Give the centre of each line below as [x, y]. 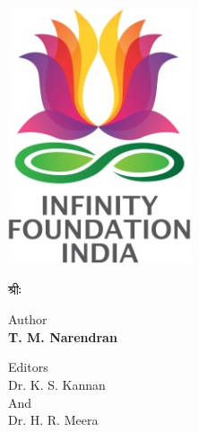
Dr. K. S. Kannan [57, 384]
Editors [28, 367]
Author [28, 319]
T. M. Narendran [63, 336]
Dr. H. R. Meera [53, 420]
